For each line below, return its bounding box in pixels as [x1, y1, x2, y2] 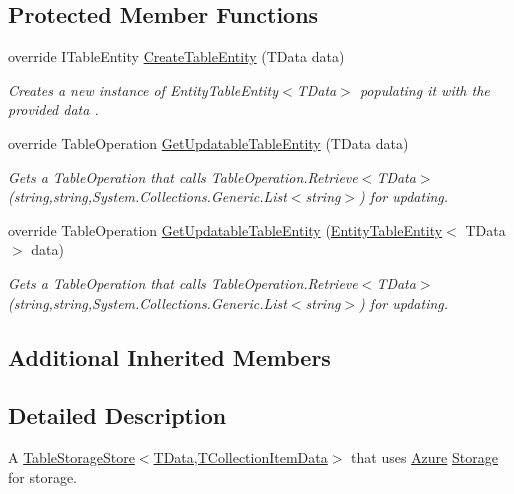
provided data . [8, 99, 99, 120]
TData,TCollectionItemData [153, 447, 328, 468]
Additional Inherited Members [8, 341, 331, 372]
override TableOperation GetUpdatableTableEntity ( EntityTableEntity [8, 219, 443, 240]
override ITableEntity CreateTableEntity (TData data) [8, 46, 345, 67]
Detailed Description [8, 400, 227, 431]
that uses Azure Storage [351, 447, 498, 468]
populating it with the [359, 79, 490, 100]
